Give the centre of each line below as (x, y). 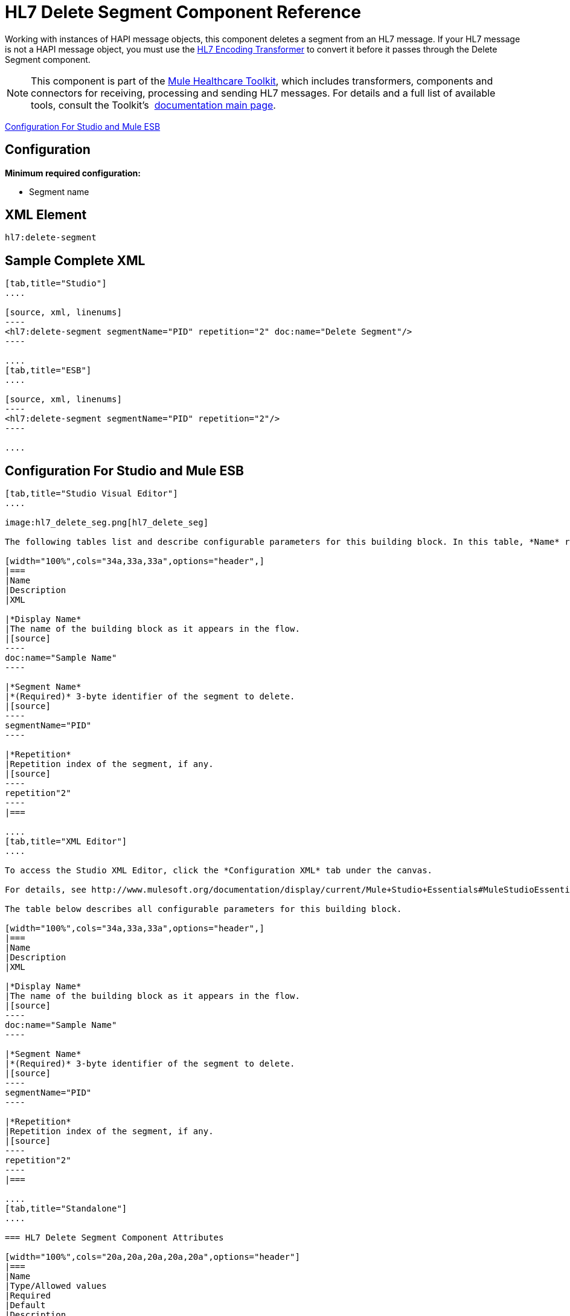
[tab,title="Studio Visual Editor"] (91, 494)
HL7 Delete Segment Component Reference (183, 12)
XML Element (46, 215)
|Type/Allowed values (56, 1286)
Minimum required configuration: (73, 173)
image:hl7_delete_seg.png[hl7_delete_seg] (107, 523)
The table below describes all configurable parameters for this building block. (203, 909)
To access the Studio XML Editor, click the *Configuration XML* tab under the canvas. (219, 871)
